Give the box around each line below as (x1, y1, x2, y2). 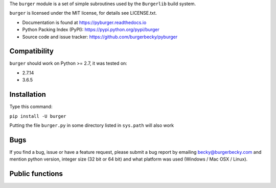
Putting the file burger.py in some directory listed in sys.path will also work (9, 122, 174, 128)
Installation (9, 90, 46, 99)
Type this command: (9, 103, 53, 110)
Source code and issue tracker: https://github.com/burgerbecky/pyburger (22, 34, 178, 40)
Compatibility (9, 47, 54, 56)
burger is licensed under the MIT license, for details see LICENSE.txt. (9, 10, 157, 16)
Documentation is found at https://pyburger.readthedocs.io (22, 19, 147, 25)
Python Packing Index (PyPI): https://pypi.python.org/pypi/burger (22, 26, 159, 33)
